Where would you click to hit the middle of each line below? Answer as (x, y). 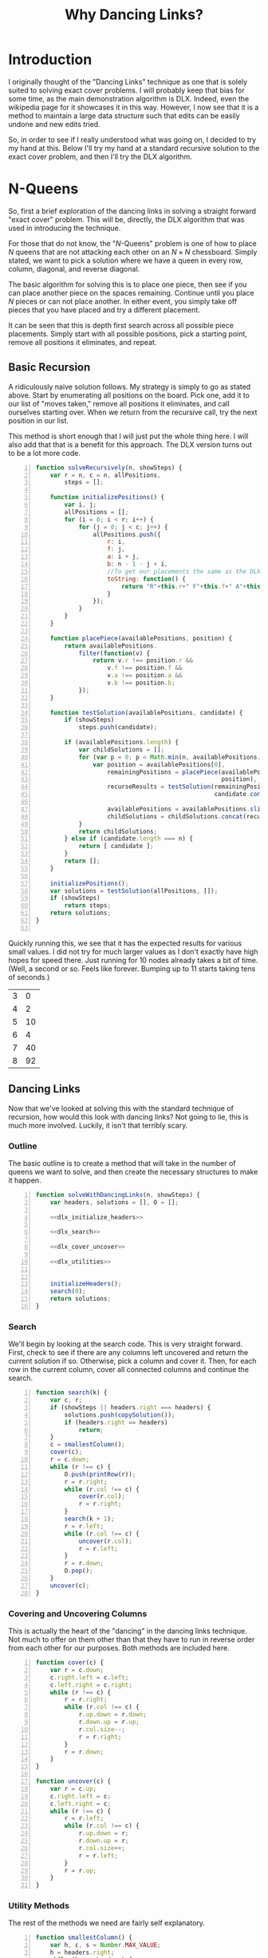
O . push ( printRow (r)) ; (100, 1474)
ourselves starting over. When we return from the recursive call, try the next (133, 412)
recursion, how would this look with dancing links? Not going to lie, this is (128, 1116)
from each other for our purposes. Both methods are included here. (119, 1648)
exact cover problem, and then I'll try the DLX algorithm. (100, 157)
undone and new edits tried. (55, 124)
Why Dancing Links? (134, 15)
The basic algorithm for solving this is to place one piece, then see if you (128, 284)
